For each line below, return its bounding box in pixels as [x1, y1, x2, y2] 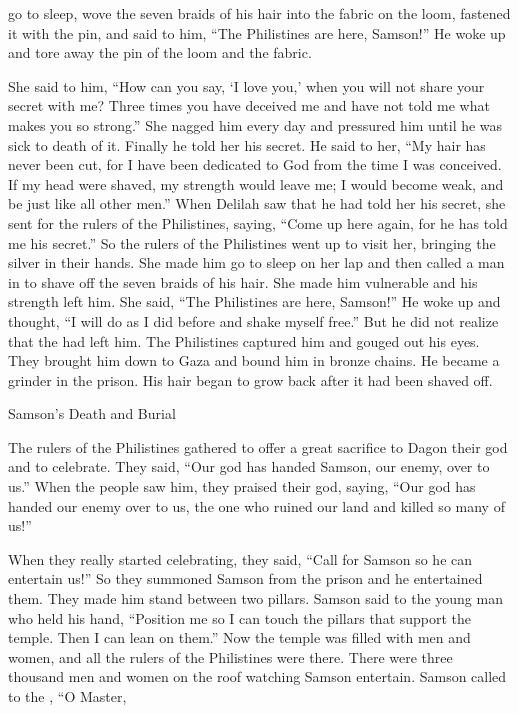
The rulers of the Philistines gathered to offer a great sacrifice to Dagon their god [8, 436, 508, 457]
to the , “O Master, [8, 686, 127, 706]
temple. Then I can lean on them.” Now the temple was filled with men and [8, 627, 471, 648]
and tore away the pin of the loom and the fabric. [8, 42, 312, 63]
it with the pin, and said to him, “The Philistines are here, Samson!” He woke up [8, 22, 506, 43]
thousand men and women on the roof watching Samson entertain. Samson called [8, 666, 507, 687]
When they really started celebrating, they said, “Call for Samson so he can [8, 548, 473, 569]
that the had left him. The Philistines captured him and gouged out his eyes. [8, 330, 480, 351]
